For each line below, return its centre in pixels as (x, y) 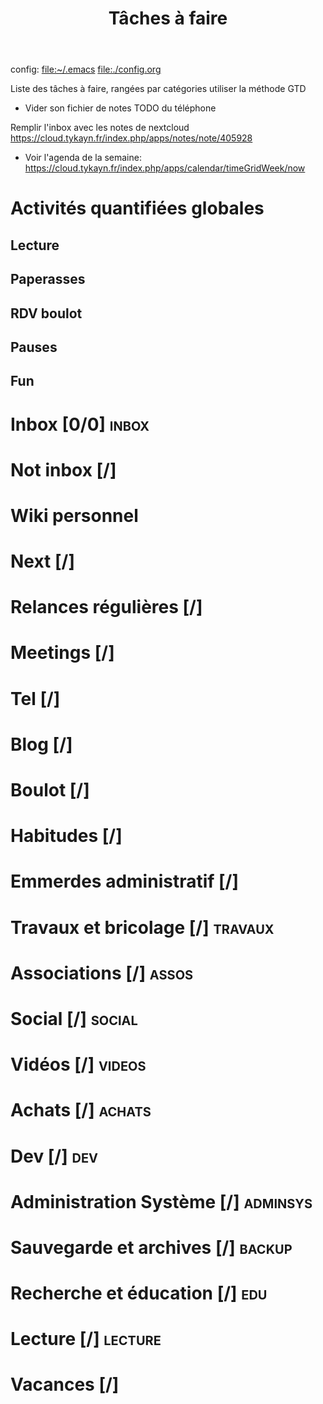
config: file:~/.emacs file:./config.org (86, 69)
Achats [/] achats (81, 1110)
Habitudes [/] (66, 836)
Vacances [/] (65, 1384)
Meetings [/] (62, 653)
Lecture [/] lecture (86, 1339)
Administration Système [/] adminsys (161, 1201)
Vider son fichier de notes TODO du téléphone (120, 108)
